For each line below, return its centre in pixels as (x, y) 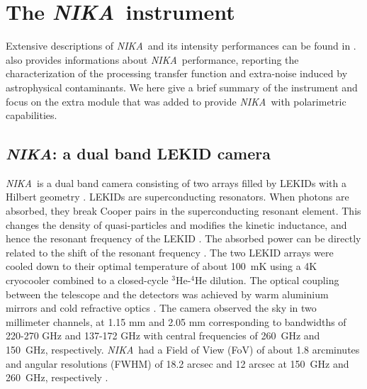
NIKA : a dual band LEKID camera (138, 153)
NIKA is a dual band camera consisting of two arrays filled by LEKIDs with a (176, 182)
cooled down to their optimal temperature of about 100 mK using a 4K (162, 266)
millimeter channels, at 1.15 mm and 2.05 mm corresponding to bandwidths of (176, 321)
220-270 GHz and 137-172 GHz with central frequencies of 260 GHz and (163, 336)
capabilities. (32, 115)
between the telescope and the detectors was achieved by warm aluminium (167, 294)
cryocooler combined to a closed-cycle (87, 280)
